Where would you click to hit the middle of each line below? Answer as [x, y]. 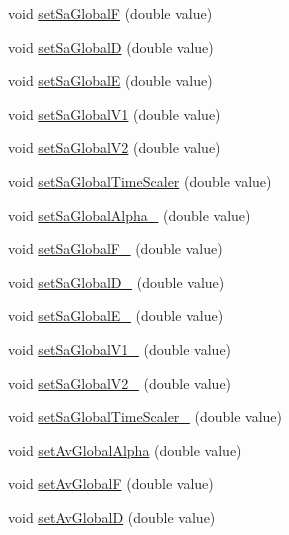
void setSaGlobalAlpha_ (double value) [129, 214]
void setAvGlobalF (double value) [111, 483]
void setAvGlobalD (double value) [112, 516]
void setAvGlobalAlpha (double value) [125, 449]
